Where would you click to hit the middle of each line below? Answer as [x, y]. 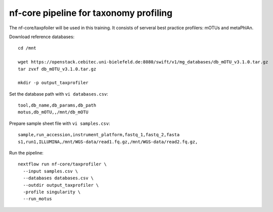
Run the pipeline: [26, 153]
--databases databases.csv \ [58, 178]
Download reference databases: [42, 37]
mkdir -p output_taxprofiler [53, 83]
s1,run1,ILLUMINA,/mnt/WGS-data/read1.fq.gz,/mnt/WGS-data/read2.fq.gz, [108, 142]
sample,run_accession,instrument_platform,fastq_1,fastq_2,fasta [99, 135]
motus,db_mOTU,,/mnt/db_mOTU [53, 112]
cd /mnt [27, 48]
